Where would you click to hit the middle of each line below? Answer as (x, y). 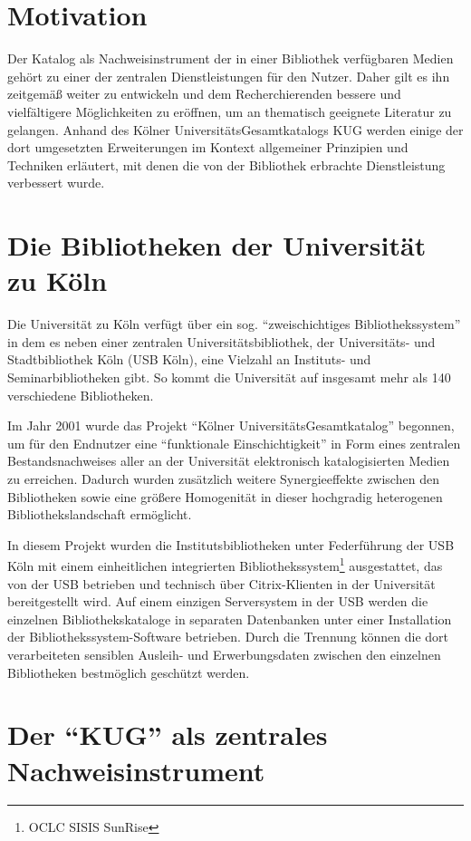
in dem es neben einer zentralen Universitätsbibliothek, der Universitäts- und (221, 341)
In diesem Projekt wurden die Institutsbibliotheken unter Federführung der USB (231, 544)
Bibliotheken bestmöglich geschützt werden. (129, 672)
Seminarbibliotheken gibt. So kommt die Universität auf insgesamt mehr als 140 (229, 377)
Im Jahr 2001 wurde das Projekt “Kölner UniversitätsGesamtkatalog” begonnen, (231, 425)
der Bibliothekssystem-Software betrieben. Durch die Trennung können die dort (228, 637)
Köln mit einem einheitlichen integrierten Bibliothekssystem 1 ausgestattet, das (225, 564)
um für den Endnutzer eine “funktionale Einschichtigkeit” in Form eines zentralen (234, 443)
